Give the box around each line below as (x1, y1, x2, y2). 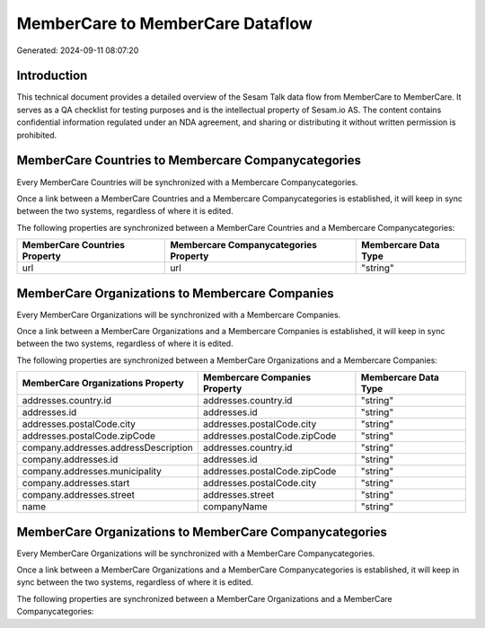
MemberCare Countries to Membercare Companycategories (16, 153, 361, 168)
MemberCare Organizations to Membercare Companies (16, 286, 334, 301)
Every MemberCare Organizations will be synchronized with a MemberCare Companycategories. (16, 548, 375, 559)
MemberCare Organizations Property (22, 377, 184, 390)
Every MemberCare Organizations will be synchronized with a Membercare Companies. (16, 309, 341, 320)
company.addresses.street (22, 489, 135, 501)
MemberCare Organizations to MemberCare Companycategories (16, 524, 388, 539)
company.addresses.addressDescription (22, 441, 193, 454)
